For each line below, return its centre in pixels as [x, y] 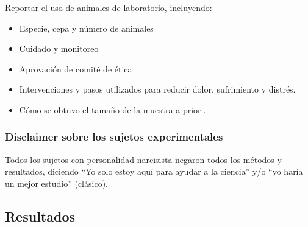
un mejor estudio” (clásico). [56, 183]
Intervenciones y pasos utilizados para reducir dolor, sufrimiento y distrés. [157, 89]
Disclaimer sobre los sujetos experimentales [114, 137]
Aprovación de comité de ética [76, 68]
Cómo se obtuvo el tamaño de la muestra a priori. [113, 109]
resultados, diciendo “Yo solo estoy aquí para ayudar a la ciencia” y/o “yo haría [154, 171]
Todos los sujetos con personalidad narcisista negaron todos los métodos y [143, 159]
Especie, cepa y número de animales [86, 28]
